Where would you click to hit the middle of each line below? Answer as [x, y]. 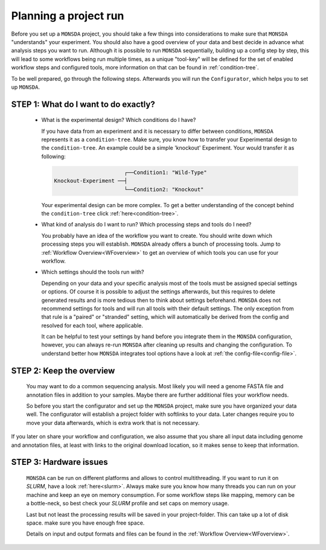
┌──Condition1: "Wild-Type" [166, 172]
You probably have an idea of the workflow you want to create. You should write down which [157, 235]
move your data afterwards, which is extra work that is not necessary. [113, 423]
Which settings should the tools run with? [93, 272]
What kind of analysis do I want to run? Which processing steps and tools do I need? [146, 225]
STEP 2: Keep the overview [63, 370]
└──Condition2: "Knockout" [164, 189]
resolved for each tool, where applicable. [92, 325]
